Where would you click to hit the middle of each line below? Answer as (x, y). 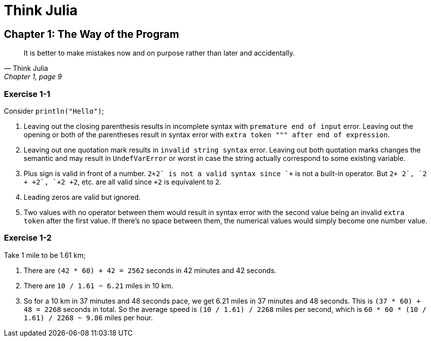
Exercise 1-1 (27, 94)
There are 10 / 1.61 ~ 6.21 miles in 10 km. (98, 285)
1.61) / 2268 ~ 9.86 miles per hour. (88, 317)
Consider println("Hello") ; (54, 111)
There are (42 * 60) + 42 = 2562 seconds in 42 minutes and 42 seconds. (150, 270)
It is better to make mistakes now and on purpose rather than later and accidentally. (159, 53)
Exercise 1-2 (28, 238)
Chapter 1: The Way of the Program (92, 34)
